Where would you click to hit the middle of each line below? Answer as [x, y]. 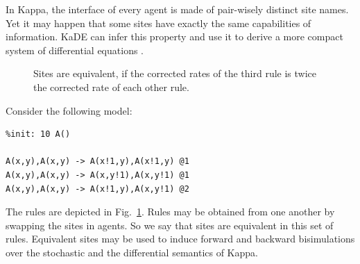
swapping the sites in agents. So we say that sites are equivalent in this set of [170, 225]
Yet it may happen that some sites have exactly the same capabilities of [158, 23]
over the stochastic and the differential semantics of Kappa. [132, 252]
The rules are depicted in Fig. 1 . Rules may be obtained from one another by [170, 212]
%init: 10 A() [38, 134]
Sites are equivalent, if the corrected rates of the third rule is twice [175, 73]
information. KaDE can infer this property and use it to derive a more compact [174, 36]
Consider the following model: [69, 110]
